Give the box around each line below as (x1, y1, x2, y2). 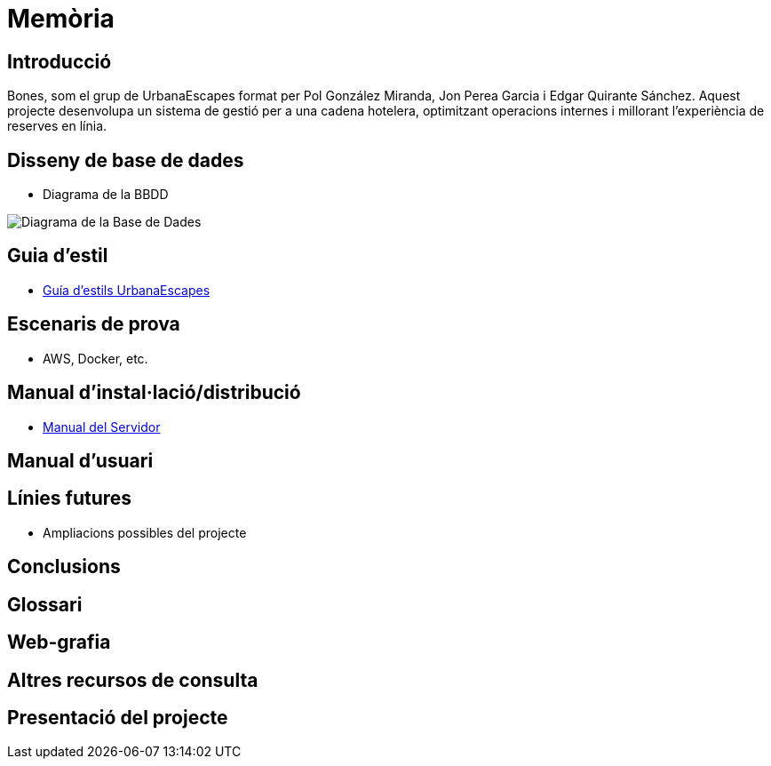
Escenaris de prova (7, 313, 180, 336)
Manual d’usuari (7, 449, 154, 472)
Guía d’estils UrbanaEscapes (43, 282, 211, 298)
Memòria (7, 4, 115, 34)
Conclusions (7, 555, 121, 578)
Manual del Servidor (43, 419, 161, 435)
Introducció (7, 50, 112, 73)
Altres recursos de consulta (7, 668, 258, 691)
